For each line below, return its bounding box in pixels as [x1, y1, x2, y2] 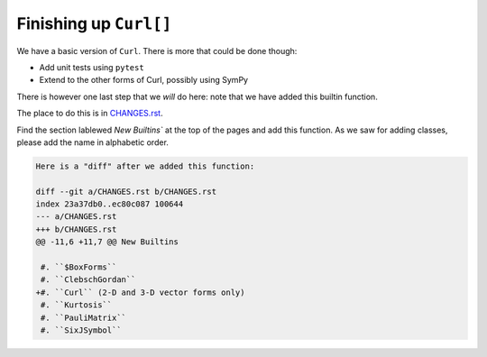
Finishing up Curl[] [16, 14, 172, 33]
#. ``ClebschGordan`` [41, 275, 136, 285]
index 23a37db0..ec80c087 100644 [35, 199, 184, 209]
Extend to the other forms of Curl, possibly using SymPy [39, 75, 248, 86]
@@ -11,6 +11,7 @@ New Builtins [35, 237, 179, 247]
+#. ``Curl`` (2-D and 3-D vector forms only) [35, 287, 245, 297]
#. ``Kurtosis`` [41, 300, 113, 310]
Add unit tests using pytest [39, 61, 144, 72]
